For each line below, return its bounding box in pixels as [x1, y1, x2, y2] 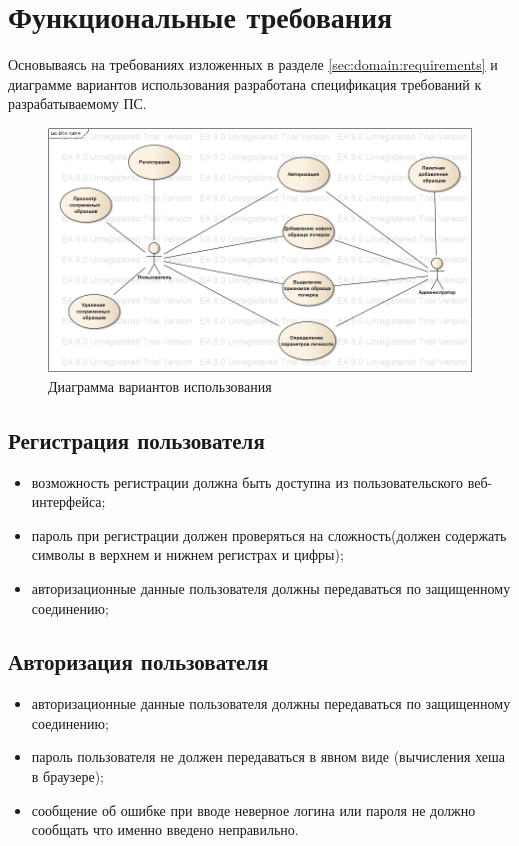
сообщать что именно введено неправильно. [31, 819, 299, 840]
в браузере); [31, 766, 104, 787]
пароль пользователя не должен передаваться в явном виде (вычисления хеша [31, 746, 506, 767]
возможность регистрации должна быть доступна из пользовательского [31, 471, 463, 492]
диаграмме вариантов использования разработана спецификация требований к [8, 73, 482, 94]
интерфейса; [31, 491, 106, 512]
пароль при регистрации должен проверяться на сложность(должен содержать [31, 524, 507, 545]
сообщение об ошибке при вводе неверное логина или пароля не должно [31, 799, 476, 820]
